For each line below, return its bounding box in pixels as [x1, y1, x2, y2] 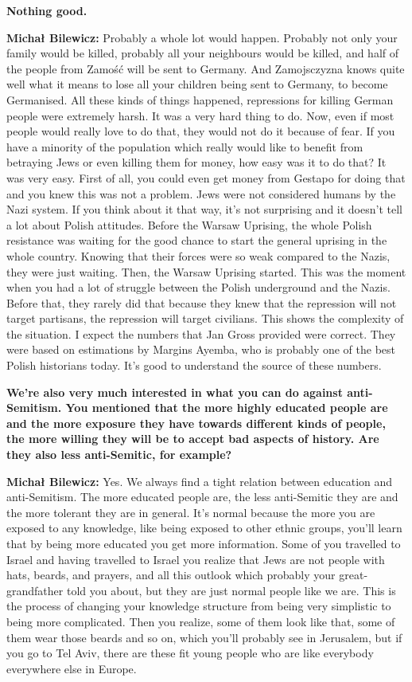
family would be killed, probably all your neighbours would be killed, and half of [6, 45, 399, 61]
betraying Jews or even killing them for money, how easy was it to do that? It [6, 154, 387, 170]
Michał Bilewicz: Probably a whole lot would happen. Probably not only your [6, 29, 398, 45]
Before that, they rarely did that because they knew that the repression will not [6, 294, 397, 311]
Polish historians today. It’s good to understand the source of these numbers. [6, 357, 382, 374]
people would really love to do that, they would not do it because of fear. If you [6, 123, 395, 139]
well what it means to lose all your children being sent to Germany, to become [6, 76, 388, 92]
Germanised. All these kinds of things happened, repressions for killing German [6, 91, 394, 108]
